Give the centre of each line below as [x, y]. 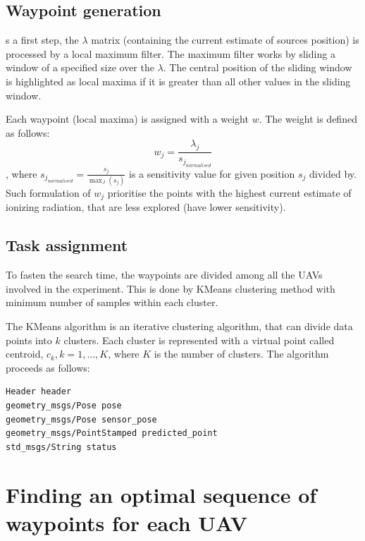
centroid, [25, 354]
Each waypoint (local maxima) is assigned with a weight [127, 119]
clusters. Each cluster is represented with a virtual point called [199, 340]
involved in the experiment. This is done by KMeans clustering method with [171, 288]
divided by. [333, 173]
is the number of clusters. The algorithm [241, 354]
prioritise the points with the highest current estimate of [229, 192]
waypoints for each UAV [127, 522]
